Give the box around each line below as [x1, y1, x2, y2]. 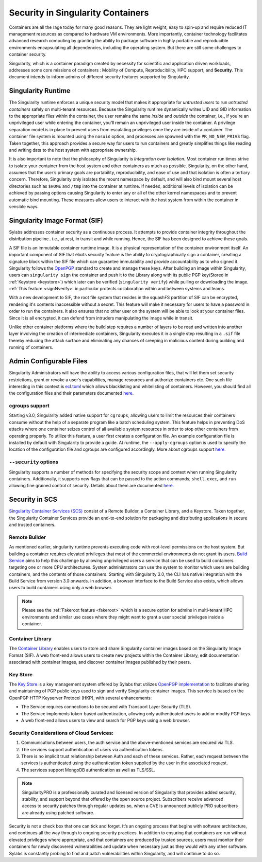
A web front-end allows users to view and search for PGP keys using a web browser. [21, 718, 190, 723]
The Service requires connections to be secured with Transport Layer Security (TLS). [21, 704, 192, 710]
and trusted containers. [9, 522, 56, 528]
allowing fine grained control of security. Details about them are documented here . [9, 483, 174, 489]
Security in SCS [9, 495, 58, 504]
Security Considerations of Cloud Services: [9, 729, 114, 736]
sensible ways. [9, 204, 39, 210]
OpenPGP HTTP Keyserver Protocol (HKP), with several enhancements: [9, 695, 152, 701]
